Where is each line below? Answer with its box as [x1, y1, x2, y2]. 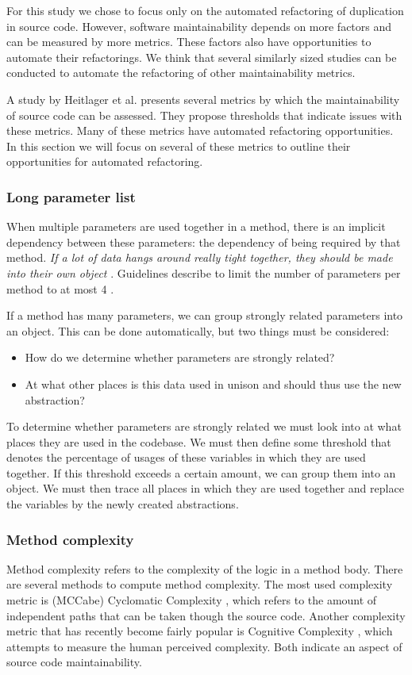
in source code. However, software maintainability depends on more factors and [6, 17, 392, 34]
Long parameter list [6, 186, 136, 206]
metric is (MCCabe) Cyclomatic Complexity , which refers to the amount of [6, 592, 377, 608]
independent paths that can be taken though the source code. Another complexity [6, 607, 406, 623]
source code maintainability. [6, 654, 142, 670]
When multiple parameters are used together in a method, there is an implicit [6, 218, 386, 235]
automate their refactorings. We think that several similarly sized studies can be [6, 48, 397, 65]
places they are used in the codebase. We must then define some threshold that [6, 433, 391, 450]
